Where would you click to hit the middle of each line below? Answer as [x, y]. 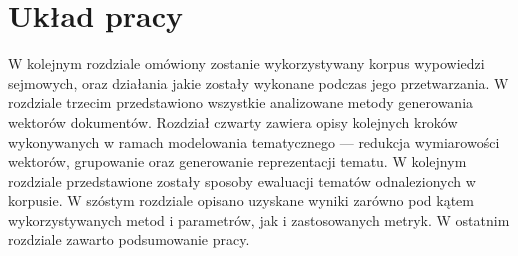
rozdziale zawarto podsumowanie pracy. [129, 239]
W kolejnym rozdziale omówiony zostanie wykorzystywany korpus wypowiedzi [246, 63]
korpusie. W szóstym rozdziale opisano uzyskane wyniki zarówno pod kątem [241, 200]
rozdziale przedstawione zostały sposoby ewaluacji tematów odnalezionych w [242, 180]
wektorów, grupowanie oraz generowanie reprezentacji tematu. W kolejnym [237, 161]
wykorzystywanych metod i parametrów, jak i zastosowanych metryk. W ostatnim [259, 219]
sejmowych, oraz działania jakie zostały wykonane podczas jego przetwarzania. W [258, 82]
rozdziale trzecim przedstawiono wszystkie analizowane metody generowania [241, 102]
